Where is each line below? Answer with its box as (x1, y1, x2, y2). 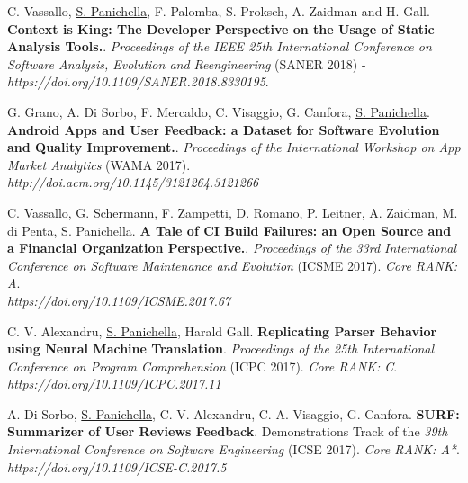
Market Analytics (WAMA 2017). (7, 155, 191, 174)
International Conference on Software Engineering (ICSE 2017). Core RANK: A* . (7, 440, 460, 459)
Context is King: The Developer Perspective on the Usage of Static (7, 19, 435, 38)
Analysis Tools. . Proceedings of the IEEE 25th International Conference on (7, 37, 432, 56)
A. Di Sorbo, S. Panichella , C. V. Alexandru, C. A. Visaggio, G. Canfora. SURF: (7, 404, 460, 423)
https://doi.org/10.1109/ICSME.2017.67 (7, 291, 231, 309)
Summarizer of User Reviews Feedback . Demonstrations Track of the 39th (7, 422, 448, 441)
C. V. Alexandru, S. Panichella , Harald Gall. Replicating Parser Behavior (7, 321, 437, 340)
